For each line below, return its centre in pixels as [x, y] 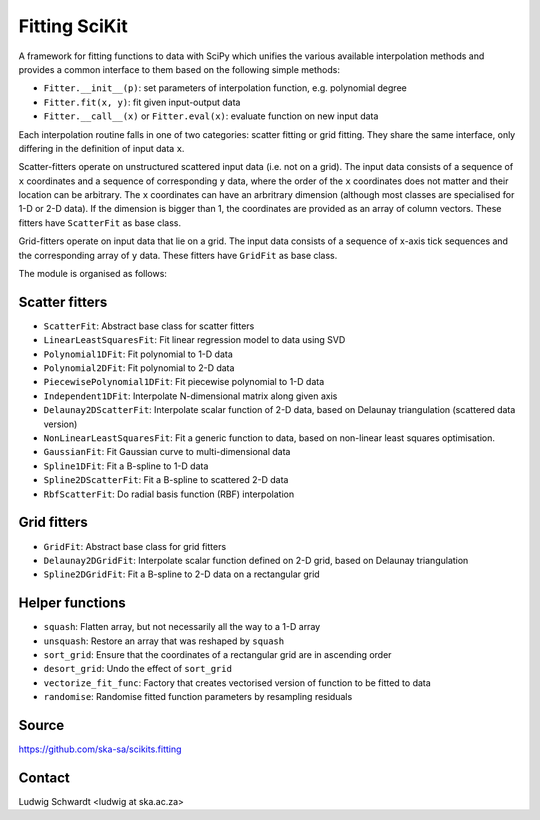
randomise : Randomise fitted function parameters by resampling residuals [198, 697]
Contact [44, 777]
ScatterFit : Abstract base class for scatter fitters [149, 326]
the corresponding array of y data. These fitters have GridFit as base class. [178, 255]
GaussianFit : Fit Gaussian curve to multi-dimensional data [167, 452]
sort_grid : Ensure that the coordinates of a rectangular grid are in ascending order [217, 654]
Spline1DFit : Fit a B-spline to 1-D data [126, 466]
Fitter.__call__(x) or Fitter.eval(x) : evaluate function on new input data [211, 116]
